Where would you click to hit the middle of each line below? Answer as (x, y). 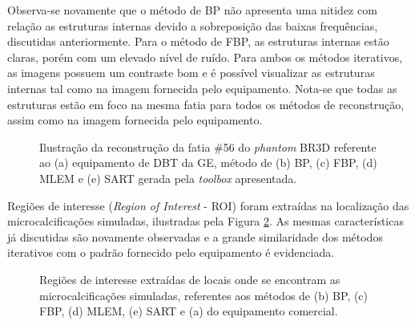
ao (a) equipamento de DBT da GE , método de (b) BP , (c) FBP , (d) (208, 162)
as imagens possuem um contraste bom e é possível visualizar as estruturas (191, 73)
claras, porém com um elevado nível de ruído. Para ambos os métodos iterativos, (205, 57)
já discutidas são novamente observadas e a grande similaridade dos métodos (195, 236)
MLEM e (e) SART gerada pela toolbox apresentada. (168, 178)
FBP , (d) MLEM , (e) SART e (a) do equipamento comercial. (189, 311)
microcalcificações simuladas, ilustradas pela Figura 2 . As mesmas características (205, 221)
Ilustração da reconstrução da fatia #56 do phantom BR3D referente (208, 146)
